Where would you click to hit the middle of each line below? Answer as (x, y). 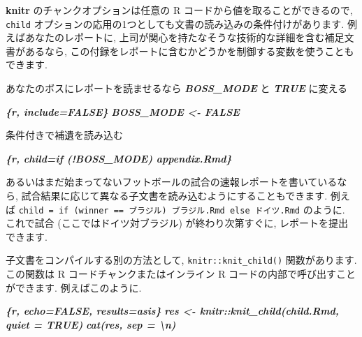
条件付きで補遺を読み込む (64, 135)
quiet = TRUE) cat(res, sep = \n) (91, 324)
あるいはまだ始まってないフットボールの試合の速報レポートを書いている (172, 182)
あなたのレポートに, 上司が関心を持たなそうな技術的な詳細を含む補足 (184, 37)
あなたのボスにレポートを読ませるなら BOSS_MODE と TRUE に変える (177, 88)
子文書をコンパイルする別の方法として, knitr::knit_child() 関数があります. (181, 260)
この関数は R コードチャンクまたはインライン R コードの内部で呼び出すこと (181, 274)
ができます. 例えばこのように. (74, 287)
